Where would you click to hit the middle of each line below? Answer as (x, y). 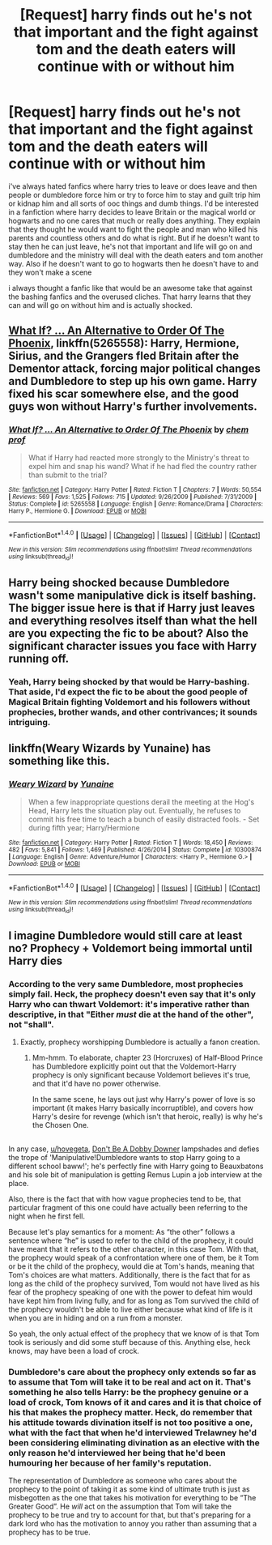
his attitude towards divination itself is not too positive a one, (131, 1422)
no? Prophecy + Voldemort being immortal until (130, 948)
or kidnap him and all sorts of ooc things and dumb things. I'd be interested (134, 203)
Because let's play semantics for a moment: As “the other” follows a (122, 1231)
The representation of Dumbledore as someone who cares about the (123, 1480)
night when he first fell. (47, 1216)
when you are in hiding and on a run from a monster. (96, 1317)
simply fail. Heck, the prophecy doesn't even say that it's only (132, 994)
